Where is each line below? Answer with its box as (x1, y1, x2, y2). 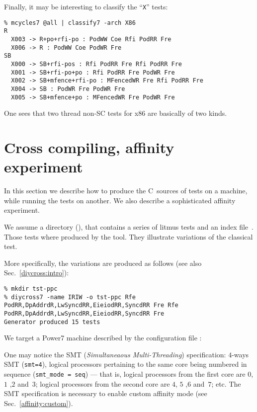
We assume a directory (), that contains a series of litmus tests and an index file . (4, 221, 254, 232)
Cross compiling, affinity (4, 137, 174, 157)
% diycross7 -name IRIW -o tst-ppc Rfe (4, 293, 136, 301)
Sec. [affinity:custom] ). (4, 398, 73, 408)
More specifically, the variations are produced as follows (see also (4, 257, 202, 268)
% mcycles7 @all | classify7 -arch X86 (4, 19, 136, 26)
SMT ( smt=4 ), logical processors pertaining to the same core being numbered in (4, 359, 247, 369)
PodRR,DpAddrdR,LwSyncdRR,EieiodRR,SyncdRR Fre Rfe (4, 302, 178, 309)
